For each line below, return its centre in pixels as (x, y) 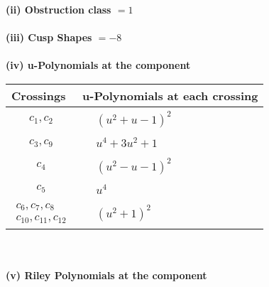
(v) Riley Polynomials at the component (106, 275)
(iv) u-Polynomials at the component (98, 65)
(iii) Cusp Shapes (49, 37)
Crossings (39, 95)
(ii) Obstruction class (59, 9)
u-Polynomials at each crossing (170, 95)
